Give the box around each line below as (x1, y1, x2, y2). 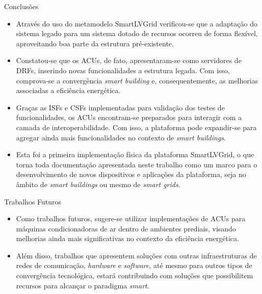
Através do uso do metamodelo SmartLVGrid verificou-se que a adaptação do (16, 18, 257, 28)
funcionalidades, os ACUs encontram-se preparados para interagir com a (16, 112, 242, 123)
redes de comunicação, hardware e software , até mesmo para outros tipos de (16, 260, 252, 271)
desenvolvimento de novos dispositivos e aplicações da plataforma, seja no (16, 169, 246, 180)
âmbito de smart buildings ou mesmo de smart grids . (16, 179, 180, 189)
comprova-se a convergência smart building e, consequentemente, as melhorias (16, 75, 258, 85)
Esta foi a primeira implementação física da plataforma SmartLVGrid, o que (16, 149, 254, 160)
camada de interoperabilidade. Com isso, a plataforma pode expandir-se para (16, 122, 257, 132)
